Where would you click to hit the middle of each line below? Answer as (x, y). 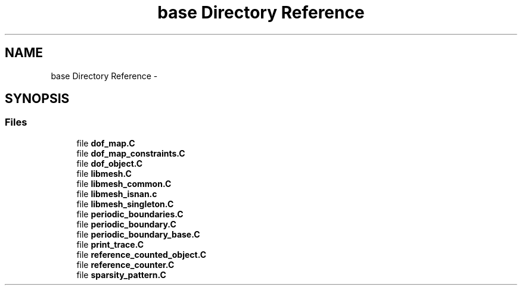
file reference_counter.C (125, 264)
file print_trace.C (110, 244)
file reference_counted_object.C (142, 254)
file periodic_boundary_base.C (138, 234)
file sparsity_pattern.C (121, 275)
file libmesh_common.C (124, 183)
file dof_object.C (110, 163)
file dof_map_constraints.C (131, 153)
